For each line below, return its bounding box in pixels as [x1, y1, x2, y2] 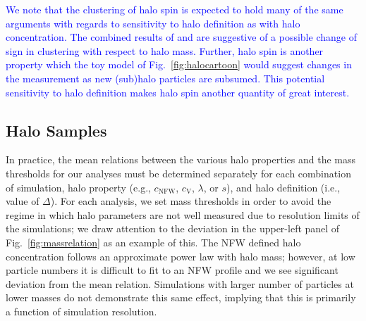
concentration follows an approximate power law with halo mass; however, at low [6, 248, 355, 263]
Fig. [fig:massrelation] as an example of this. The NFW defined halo [6, 234, 301, 249]
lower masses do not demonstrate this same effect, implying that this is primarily [6, 290, 356, 305]
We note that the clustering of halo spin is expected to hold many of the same [6, 2, 343, 16]
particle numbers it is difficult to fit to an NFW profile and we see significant [6, 263, 338, 277]
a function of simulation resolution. [6, 303, 157, 318]
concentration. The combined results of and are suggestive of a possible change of [6, 30, 357, 44]
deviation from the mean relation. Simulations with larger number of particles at [6, 276, 354, 291]
